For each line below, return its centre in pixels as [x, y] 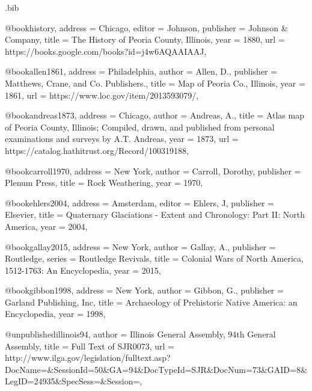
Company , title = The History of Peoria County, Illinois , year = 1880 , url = [145, 39]
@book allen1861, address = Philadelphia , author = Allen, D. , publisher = [141, 71]
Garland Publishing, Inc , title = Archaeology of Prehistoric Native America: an [151, 302]
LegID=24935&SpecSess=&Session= [72, 381]
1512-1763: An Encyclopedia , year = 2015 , [83, 270]
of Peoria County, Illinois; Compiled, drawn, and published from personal [140, 127]
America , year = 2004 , [46, 226]
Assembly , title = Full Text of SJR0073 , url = [90, 346]
